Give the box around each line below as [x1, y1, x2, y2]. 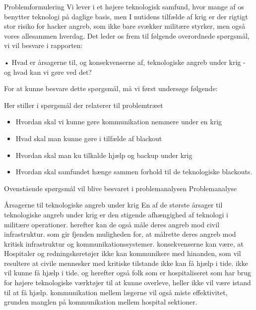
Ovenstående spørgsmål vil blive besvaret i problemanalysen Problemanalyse [4, 183, 237, 193]
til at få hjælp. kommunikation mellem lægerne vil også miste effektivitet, [4, 287, 228, 297]
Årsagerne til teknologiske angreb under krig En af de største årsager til [4, 200, 223, 210]
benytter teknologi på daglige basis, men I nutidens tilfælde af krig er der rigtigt [4, 11, 248, 21]
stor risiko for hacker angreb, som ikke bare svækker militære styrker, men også [4, 21, 246, 31]
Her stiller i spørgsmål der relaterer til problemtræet [4, 100, 163, 110]
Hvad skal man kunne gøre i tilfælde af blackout [15, 133, 162, 143]
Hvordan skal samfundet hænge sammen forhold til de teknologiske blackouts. [15, 166, 253, 177]
